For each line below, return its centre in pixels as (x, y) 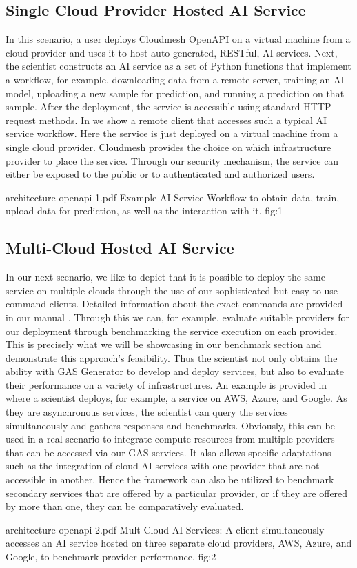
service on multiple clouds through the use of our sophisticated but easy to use (172, 290)
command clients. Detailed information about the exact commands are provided (174, 304)
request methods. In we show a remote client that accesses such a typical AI (166, 120)
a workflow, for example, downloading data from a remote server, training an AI (175, 79)
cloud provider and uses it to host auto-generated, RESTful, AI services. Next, (172, 52)
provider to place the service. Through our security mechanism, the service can (172, 160)
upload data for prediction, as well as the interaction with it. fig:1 (144, 211)
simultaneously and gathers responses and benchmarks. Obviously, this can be (170, 425)
